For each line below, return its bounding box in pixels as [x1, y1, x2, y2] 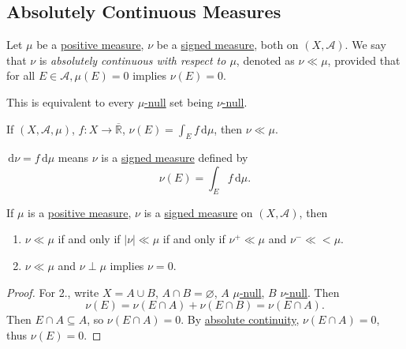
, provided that [327, 51, 400, 68]
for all [6, 67, 35, 84]
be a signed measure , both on [156, 36, 299, 53]
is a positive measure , [28, 204, 132, 220]
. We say [345, 36, 386, 53]
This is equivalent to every [6, 93, 134, 110]
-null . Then [285, 283, 340, 300]
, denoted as [236, 51, 295, 68]
